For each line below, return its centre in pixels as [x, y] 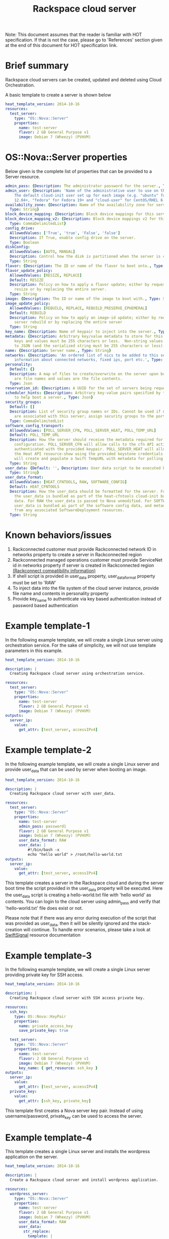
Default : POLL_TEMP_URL [34, 435]
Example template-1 [48, 626]
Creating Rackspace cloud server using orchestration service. [77, 674]
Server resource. [23, 177]
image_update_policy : [28, 303]
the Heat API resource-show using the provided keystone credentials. [90, 454]
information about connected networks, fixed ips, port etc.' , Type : [89, 360]
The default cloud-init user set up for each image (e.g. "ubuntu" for [91, 195]
